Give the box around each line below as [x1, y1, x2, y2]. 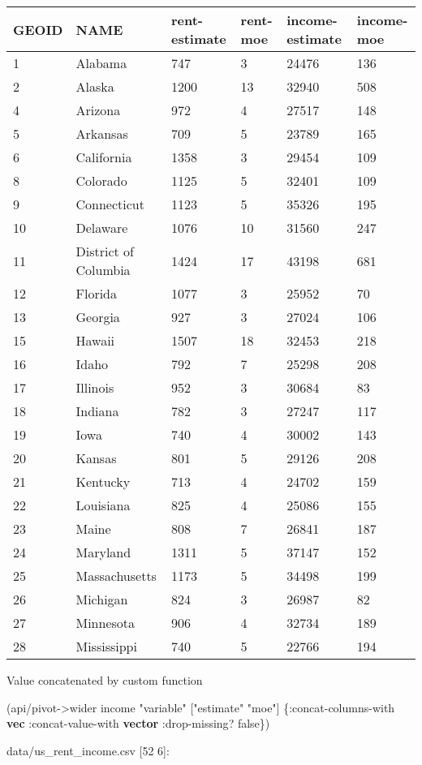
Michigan [75, 590, 128, 608]
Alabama [75, 54, 127, 72]
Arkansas [75, 124, 128, 143]
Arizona [75, 101, 121, 119]
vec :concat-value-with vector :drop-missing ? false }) [6, 715, 270, 732]
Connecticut [75, 195, 144, 213]
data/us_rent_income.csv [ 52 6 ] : [6, 741, 170, 759]
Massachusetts [75, 566, 157, 585]
